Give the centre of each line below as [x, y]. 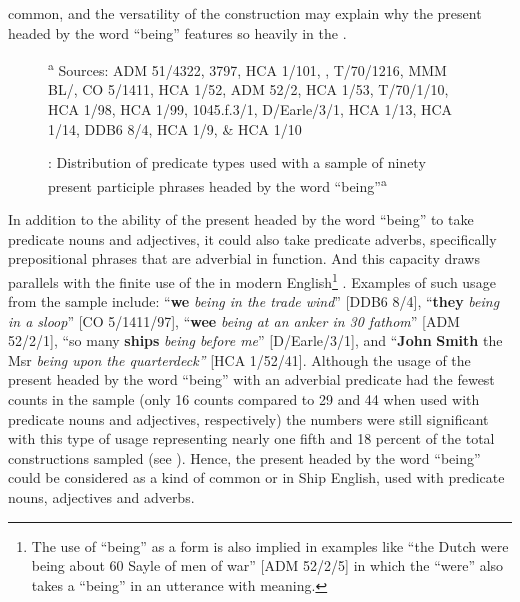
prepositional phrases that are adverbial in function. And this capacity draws [244, 258]
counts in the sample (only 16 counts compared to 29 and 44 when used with [244, 399]
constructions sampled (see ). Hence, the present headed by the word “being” [244, 457]
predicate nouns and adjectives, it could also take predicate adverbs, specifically [252, 238]
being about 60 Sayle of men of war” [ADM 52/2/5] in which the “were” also [267, 565]
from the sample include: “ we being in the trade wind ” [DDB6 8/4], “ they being [254, 301]
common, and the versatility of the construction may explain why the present [245, 13]
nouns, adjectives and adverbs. [101, 497]
